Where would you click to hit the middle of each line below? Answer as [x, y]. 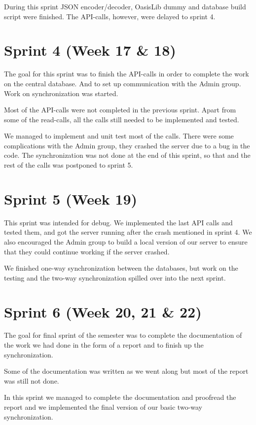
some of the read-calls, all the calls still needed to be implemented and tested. [122, 119]
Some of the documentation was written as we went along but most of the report [126, 371]
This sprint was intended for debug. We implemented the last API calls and [118, 222]
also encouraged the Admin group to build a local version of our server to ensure [126, 241]
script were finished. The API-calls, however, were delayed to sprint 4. [110, 16]
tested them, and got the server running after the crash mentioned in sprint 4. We [128, 232]
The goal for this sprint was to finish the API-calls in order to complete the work [127, 74]
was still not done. [32, 380]
